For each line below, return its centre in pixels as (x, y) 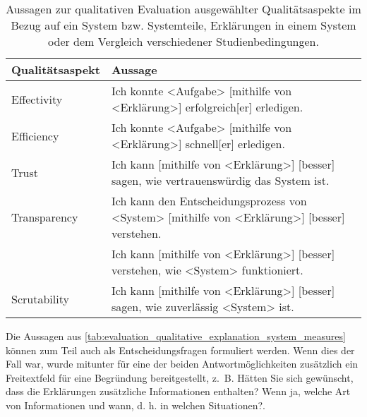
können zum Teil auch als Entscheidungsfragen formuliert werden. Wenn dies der (180, 350)
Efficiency (35, 135)
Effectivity (37, 99)
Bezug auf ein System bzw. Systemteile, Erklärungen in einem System (183, 25)
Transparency (45, 217)
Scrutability (40, 298)
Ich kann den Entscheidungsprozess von (209, 201)
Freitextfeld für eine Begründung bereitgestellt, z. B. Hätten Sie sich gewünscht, (180, 377)
